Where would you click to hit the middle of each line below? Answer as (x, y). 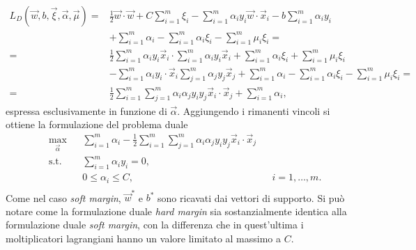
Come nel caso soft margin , (63, 197)
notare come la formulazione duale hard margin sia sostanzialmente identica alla (176, 211)
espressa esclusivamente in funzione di (86, 110)
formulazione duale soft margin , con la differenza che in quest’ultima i (155, 225)
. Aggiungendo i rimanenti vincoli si (254, 110)
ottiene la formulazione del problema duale (97, 124)
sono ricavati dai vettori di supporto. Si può (251, 197)
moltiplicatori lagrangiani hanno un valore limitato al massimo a (144, 239)
